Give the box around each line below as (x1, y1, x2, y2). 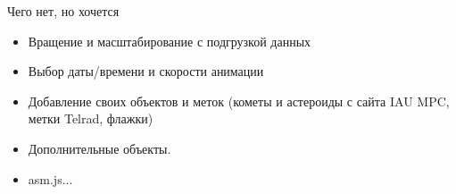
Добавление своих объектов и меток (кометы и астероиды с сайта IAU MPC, (28, 91, 450, 110)
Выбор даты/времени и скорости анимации (28, 62, 264, 80)
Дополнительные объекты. (28, 139, 171, 157)
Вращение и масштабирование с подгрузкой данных (28, 31, 311, 50)
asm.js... (28, 169, 73, 188)
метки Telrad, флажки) (28, 109, 153, 128)
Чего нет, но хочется (7, 2, 120, 20)
